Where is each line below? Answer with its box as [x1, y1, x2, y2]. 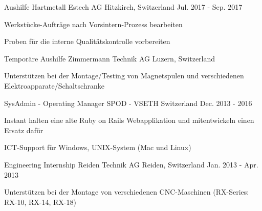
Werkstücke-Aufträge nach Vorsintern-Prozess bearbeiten [4, 18, 183, 29]
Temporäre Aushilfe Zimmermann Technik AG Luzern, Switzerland [4, 53, 215, 64]
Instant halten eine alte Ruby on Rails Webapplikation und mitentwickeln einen [4, 115, 254, 125]
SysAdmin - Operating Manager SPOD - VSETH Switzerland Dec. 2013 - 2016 [4, 97, 252, 108]
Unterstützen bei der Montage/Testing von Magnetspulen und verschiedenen [4, 70, 244, 81]
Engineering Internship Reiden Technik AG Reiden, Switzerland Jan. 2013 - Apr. [4, 159, 258, 170]
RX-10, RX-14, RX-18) [4, 196, 76, 207]
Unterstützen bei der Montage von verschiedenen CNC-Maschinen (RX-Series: [4, 186, 249, 197]
